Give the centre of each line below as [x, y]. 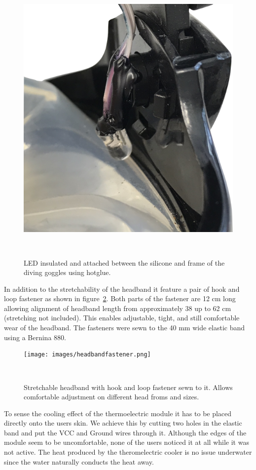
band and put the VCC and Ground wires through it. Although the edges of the [125, 432]
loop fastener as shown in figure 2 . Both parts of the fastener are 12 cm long [120, 298]
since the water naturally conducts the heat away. [79, 461]
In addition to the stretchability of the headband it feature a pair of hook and [122, 289]
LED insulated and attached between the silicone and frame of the [124, 262]
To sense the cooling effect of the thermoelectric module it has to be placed [118, 413]
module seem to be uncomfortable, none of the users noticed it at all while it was [127, 442]
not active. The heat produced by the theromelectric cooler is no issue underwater [128, 452]
